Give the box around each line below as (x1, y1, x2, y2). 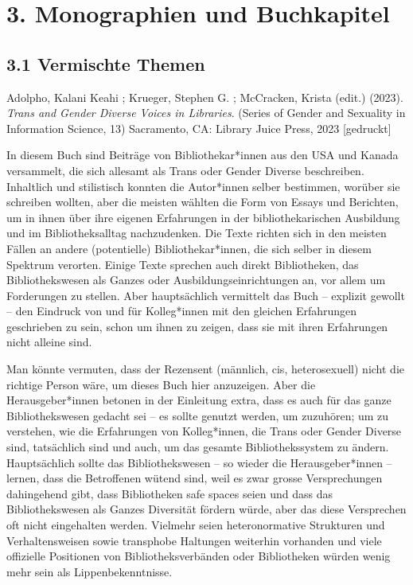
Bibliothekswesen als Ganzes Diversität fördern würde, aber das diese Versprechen (6, 501, 407, 517)
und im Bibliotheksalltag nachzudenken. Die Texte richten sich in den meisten (6, 224, 387, 241)
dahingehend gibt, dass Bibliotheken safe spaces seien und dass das (6, 485, 333, 501)
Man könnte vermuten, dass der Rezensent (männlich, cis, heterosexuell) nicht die (6, 361, 404, 377)
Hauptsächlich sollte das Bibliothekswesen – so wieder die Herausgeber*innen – (6, 454, 392, 470)
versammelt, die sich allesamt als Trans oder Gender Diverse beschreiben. (6, 162, 364, 178)
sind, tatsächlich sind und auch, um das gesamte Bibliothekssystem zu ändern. (6, 439, 389, 455)
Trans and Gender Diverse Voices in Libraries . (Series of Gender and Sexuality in (6, 104, 406, 121)
